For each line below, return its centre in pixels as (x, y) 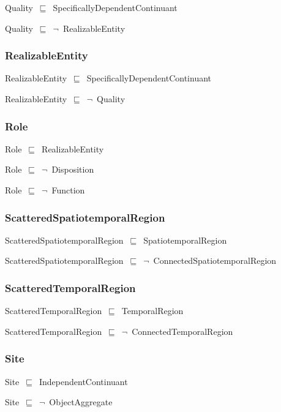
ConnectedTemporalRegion (182, 331)
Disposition (73, 169)
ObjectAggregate (81, 402)
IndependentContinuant (83, 381)
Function (68, 190)
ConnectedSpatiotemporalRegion (215, 260)
